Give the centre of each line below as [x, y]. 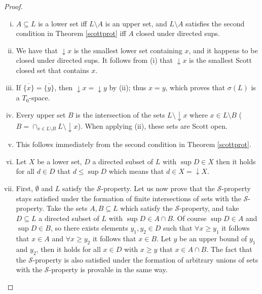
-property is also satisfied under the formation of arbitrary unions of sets [145, 259]
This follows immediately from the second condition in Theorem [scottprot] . [134, 144]
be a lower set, [60, 161]
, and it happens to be [223, 50]
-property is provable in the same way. [108, 269]
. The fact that [229, 249]
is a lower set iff [63, 23]
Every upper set [41, 115]
